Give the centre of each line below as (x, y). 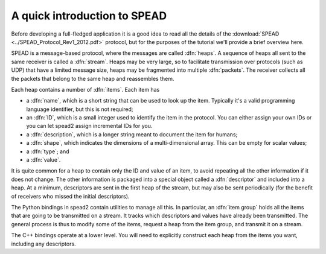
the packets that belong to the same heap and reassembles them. (93, 78)
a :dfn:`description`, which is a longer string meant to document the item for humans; (132, 134)
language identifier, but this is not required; (80, 109)
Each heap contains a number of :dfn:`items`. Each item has (85, 89)
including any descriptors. (43, 244)
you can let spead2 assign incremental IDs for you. (89, 126)
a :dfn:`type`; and (48, 151)
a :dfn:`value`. (43, 160)
